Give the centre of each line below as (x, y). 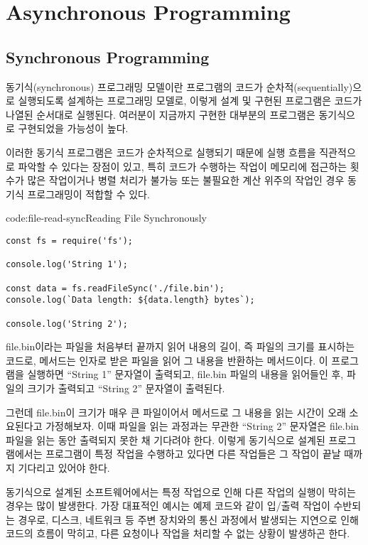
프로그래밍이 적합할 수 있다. (88, 194)
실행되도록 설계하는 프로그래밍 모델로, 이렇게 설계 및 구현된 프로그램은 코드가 (190, 101)
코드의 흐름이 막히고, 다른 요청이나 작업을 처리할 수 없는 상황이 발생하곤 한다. (178, 533)
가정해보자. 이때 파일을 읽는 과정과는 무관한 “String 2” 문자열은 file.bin (202, 426)
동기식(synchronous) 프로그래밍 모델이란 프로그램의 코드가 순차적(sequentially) (179, 86)
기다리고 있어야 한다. (64, 467)
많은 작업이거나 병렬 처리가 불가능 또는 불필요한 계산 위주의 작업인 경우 (186, 180)
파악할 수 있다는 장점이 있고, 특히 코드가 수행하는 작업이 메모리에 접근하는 (183, 166)
